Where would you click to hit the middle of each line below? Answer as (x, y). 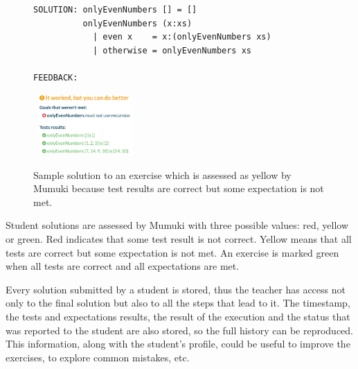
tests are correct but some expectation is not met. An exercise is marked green (172, 252)
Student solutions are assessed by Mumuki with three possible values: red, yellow (177, 225)
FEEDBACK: (56, 77)
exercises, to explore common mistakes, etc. (98, 357)
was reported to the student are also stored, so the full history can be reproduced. (180, 330)
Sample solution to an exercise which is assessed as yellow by (162, 174)
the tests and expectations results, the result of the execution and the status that (178, 317)
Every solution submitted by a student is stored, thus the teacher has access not (176, 289)
